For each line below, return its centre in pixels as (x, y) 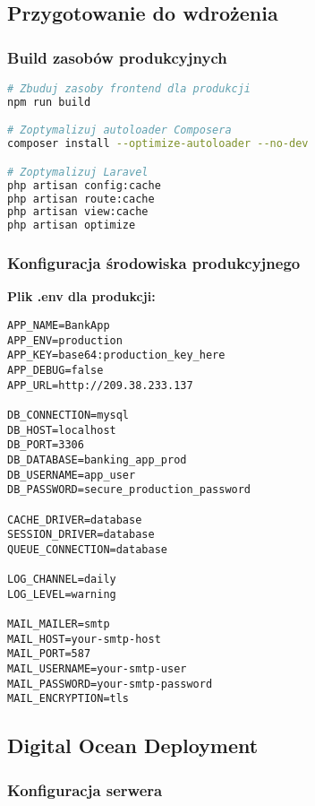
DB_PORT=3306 (46, 445)
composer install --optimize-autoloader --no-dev (158, 144)
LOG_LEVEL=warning (62, 594)
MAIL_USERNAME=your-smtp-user (97, 669)
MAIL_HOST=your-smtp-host (84, 639)
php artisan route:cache (81, 199)
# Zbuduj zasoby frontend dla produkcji (129, 89)
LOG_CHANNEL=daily (62, 580)
